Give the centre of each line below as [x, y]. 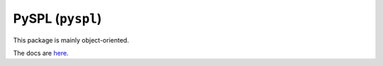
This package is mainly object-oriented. [71, 40]
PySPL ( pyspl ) [57, 18]
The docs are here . [41, 53]
